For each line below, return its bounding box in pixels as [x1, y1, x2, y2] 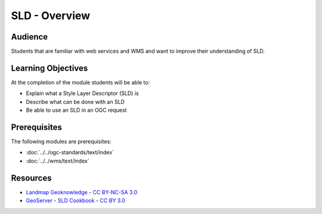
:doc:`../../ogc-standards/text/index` [26, 149, 114, 156]
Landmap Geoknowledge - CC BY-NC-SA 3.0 [26, 188, 138, 195]
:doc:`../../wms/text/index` [26, 157, 89, 164]
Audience [11, 32, 48, 42]
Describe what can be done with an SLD [26, 98, 125, 105]
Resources [11, 173, 52, 183]
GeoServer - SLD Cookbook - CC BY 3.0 [26, 197, 125, 204]
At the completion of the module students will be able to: [11, 78, 150, 86]
